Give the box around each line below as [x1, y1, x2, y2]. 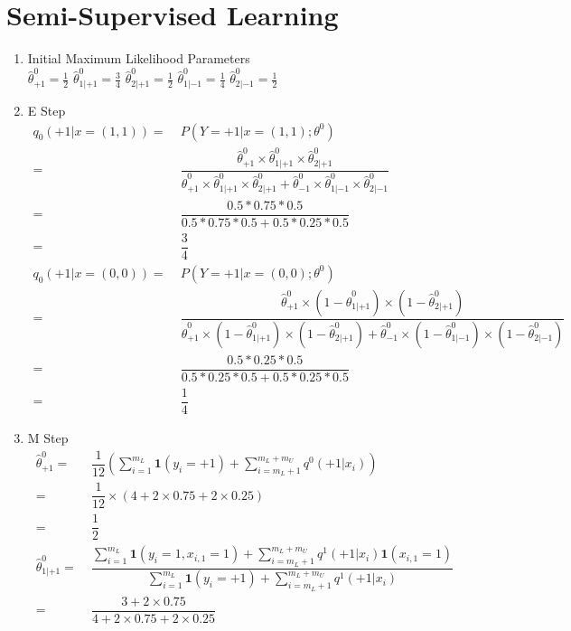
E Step [27, 100, 66, 119]
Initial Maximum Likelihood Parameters [27, 49, 250, 68]
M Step [27, 429, 69, 447]
